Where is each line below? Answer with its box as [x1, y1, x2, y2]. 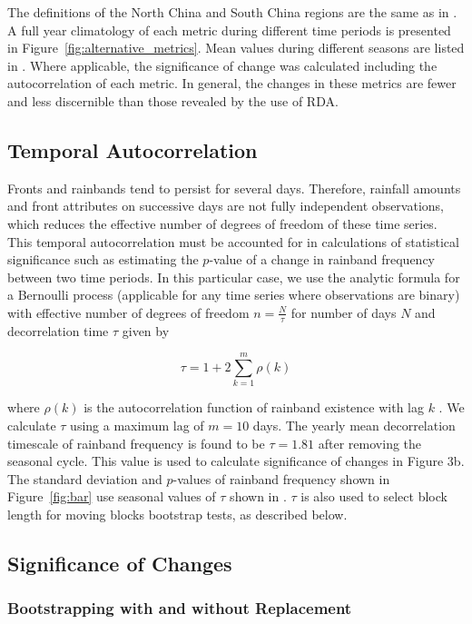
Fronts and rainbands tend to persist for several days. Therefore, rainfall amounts [7, 178, 461, 197]
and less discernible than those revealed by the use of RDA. [7, 91, 339, 110]
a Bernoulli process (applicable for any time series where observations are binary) [7, 285, 460, 304]
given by [122, 321, 170, 340]
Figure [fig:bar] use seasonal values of [7, 487, 216, 506]
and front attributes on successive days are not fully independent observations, [7, 196, 444, 215]
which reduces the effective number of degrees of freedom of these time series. [7, 213, 438, 233]
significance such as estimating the [7, 250, 199, 269]
